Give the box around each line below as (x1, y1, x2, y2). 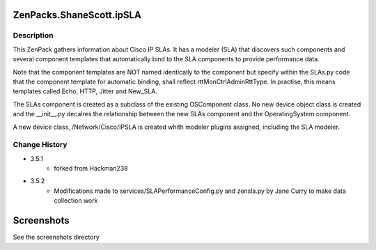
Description (13, 31, 54, 40)
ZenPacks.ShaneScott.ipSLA (13, 9, 142, 21)
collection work (54, 196, 98, 205)
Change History (13, 140, 68, 150)
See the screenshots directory (13, 233, 100, 242)
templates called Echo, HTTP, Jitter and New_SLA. (13, 87, 158, 95)
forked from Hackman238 (54, 164, 128, 173)
